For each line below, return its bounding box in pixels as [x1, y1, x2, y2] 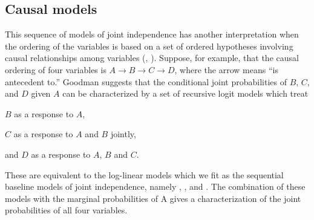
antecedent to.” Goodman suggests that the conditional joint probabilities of [5, 75, 287, 88]
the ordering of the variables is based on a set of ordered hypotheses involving [5, 39, 293, 52]
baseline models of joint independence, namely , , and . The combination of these [5, 180, 306, 193]
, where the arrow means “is [174, 63, 278, 76]
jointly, [110, 128, 136, 140]
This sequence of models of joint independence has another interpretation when [5, 28, 299, 40]
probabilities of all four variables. [5, 204, 128, 216]
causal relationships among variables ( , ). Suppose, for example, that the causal [5, 51, 299, 64]
